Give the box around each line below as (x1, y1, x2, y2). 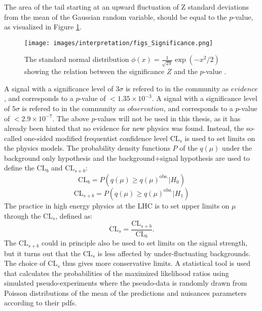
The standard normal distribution (24, 54, 129, 64)
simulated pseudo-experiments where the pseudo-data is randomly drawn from (4, 278, 247, 288)
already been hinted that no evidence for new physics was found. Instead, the (4, 123, 244, 133)
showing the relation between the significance (24, 66, 165, 77)
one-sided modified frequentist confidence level (24, 132, 168, 143)
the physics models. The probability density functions (4, 143, 170, 153)
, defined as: (55, 210, 93, 221)
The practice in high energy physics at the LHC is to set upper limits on (4, 200, 230, 211)
